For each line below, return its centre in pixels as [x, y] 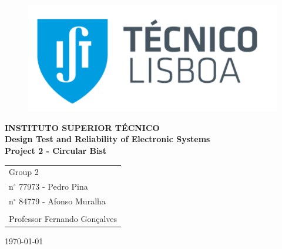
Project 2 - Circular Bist [56, 150]
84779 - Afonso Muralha [62, 201]
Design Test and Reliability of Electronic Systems [108, 139]
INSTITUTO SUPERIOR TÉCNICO [82, 127]
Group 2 [24, 172]
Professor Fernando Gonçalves [63, 219]
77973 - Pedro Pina [53, 186]
